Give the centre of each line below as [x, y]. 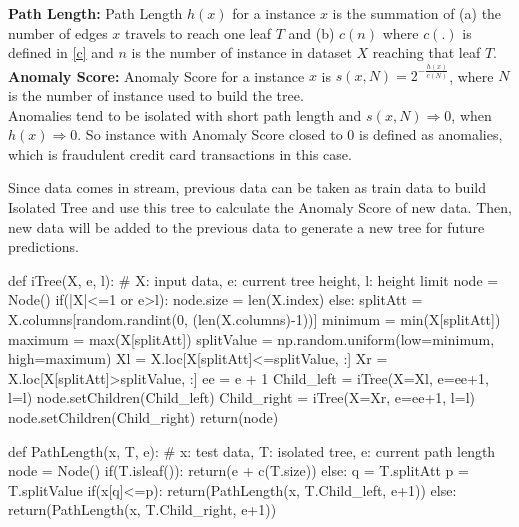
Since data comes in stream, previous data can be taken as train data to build [247, 187]
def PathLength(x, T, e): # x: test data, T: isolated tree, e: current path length [252, 450]
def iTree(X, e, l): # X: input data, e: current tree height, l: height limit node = [253, 279]
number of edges [58, 32]
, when [471, 114]
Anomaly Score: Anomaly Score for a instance [156, 75]
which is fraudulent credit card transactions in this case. [180, 153]
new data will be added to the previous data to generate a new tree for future [246, 226]
